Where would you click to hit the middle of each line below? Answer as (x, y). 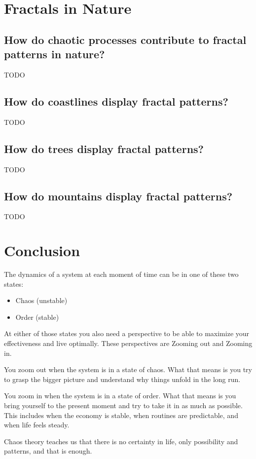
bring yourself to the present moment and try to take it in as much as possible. (123, 405)
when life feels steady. (37, 425)
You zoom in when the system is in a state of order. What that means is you (120, 396)
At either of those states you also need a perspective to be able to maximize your (127, 333)
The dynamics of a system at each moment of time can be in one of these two (121, 274)
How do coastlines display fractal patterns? (116, 101)
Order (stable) (37, 317)
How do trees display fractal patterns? (104, 148)
